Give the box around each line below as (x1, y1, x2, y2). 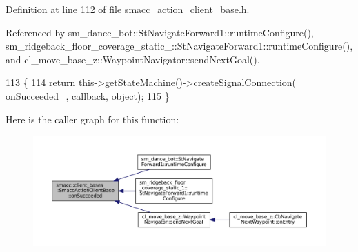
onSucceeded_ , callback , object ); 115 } (6, 88, 170, 103)
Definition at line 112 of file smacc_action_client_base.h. (6, 2, 250, 16)
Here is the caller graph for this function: (6, 112, 179, 126)
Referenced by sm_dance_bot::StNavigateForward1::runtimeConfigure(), (6, 25, 314, 39)
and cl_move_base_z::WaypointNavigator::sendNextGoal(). (6, 52, 260, 66)
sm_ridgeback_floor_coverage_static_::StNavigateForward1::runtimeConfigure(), (6, 39, 353, 53)
